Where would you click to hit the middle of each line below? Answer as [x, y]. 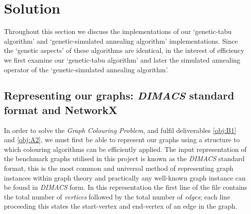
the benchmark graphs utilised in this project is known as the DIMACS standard [124, 158]
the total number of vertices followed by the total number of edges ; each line [117, 196]
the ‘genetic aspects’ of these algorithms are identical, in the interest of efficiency [124, 50]
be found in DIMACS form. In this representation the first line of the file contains [126, 187]
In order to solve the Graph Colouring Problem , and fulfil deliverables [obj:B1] [120, 130]
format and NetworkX [61, 109]
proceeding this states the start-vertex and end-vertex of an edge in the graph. [121, 206]
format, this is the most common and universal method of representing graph [119, 168]
